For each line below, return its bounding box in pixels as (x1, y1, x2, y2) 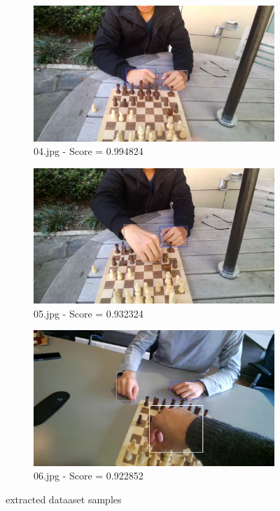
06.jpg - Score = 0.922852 (34, 468, 143, 483)
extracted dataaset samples (6, 492, 122, 507)
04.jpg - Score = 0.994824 (34, 144, 143, 158)
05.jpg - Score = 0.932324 (34, 306, 143, 320)
